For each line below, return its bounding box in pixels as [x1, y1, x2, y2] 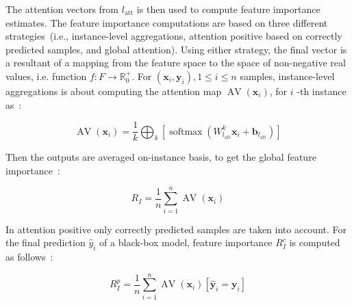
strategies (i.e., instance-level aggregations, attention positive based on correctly [5, 29, 342, 43]
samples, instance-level [240, 68, 335, 83]
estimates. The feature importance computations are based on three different [5, 15, 328, 29]
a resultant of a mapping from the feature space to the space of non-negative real [5, 55, 346, 70]
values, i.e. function [5, 68, 87, 83]
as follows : [5, 249, 53, 263]
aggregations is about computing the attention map [5, 83, 222, 98]
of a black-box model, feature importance [99, 235, 273, 250]
